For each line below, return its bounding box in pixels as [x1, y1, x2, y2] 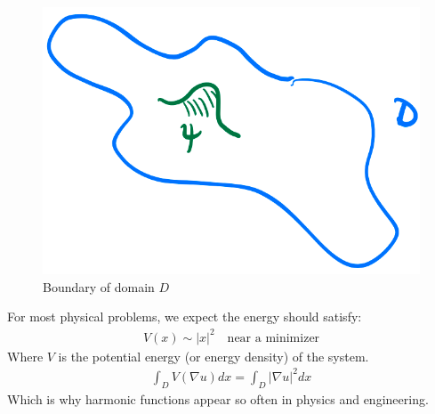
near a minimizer [227, 331, 320, 345]
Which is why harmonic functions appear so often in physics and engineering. [7, 389, 429, 408]
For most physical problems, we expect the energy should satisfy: [7, 307, 362, 326]
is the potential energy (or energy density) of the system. [58, 346, 369, 365]
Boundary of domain [43, 277, 155, 296]
